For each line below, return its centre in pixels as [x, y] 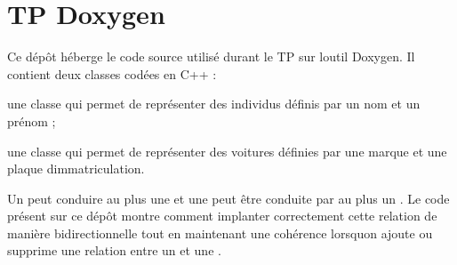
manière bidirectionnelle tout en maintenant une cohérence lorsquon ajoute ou [220, 233]
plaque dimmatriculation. [76, 169]
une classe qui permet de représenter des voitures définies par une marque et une [227, 151]
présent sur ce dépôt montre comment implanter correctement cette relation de [222, 216]
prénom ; [32, 120]
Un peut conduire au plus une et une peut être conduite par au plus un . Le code [228, 198]
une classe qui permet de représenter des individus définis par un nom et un [214, 104]
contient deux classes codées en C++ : [112, 73]
